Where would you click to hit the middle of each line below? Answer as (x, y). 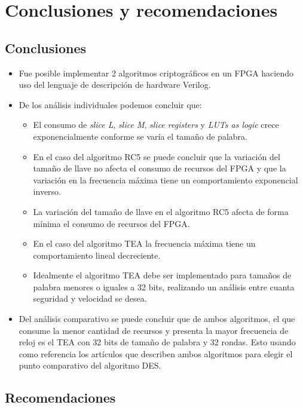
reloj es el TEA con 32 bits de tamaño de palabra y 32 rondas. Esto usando (157, 342)
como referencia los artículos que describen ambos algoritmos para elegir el (156, 353)
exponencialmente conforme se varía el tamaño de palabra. (140, 136)
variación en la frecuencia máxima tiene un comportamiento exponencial (166, 180)
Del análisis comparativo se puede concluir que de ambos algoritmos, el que (157, 319)
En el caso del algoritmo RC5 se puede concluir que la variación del (157, 156)
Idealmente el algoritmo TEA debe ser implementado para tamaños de (162, 275)
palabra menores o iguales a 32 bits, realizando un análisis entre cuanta (164, 286)
